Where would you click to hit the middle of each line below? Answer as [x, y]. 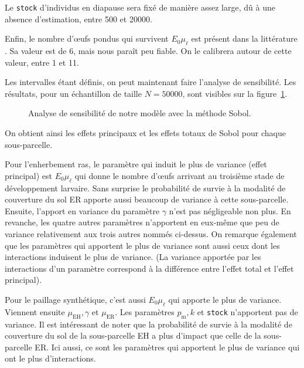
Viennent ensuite [35, 311]
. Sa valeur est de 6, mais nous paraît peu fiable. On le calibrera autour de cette [148, 51]
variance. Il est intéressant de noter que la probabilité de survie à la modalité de [148, 324]
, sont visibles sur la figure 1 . [235, 93]
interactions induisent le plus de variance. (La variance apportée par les [133, 257]
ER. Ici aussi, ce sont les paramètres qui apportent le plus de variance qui [167, 347]
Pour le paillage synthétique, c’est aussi [75, 299]
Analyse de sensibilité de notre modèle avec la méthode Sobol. [140, 113]
